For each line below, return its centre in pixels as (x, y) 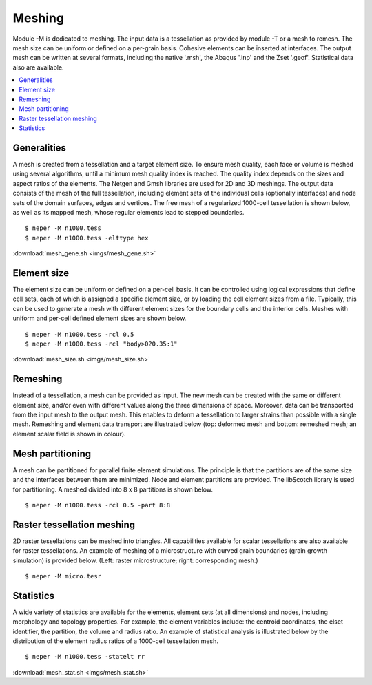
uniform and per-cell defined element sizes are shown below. (100, 318)
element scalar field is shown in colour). (70, 434)
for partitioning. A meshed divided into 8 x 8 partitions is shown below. (113, 489)
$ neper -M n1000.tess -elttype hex (87, 238)
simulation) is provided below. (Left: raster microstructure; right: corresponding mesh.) (135, 560)
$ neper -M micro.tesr (63, 576)
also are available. (39, 67)
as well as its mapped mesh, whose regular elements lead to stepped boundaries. (128, 212)
